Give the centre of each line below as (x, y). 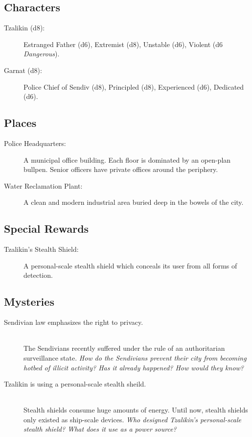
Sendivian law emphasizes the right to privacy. (74, 322)
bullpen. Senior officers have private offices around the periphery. (121, 169)
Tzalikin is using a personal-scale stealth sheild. (75, 384)
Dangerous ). (42, 54)
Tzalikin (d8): (24, 28)
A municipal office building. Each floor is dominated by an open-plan (127, 159)
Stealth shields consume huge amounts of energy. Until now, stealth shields (136, 410)
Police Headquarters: (35, 143)
